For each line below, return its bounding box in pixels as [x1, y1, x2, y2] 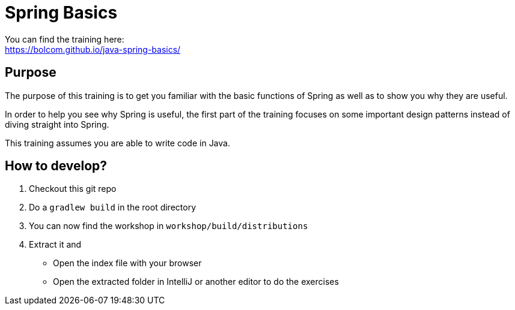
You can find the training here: [5, 34, 124, 44]
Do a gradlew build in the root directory [29, 202, 197, 213]
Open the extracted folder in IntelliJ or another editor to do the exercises [53, 276, 339, 287]
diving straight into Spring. [5, 119, 109, 130]
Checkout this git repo [29, 183, 117, 194]
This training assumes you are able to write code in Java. [5, 137, 230, 148]
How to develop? [5, 158, 108, 174]
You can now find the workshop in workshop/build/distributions [29, 221, 308, 231]
